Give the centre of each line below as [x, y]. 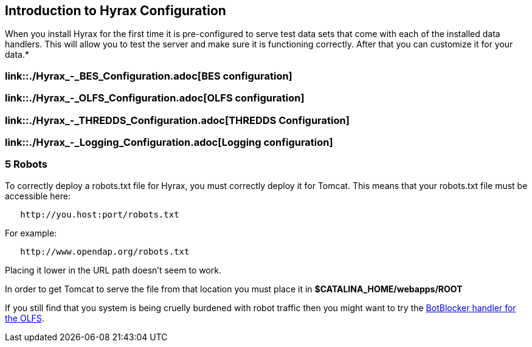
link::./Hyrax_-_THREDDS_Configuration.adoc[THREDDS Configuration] [177, 120]
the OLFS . [25, 318]
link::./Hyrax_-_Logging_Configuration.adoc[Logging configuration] [169, 142]
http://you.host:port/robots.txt [100, 214]
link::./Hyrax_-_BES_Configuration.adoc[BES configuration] [149, 76]
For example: [31, 233]
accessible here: [38, 196]
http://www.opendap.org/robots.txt [105, 251]
